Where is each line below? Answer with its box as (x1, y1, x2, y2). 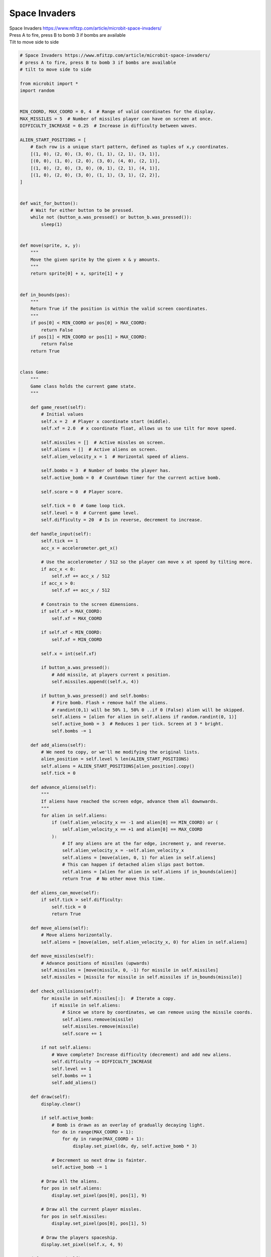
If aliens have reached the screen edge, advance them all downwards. (41, 798, 218, 804)
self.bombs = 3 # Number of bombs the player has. (41, 468, 171, 474)
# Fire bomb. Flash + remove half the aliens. (51, 700, 168, 706)
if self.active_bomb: (41, 1115, 94, 1121)
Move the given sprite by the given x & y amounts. (30, 256, 161, 262)
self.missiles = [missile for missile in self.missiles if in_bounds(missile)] (41, 974, 242, 980)
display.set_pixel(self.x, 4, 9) (41, 1242, 123, 1247)
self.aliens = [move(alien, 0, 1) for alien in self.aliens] (62, 855, 216, 860)
